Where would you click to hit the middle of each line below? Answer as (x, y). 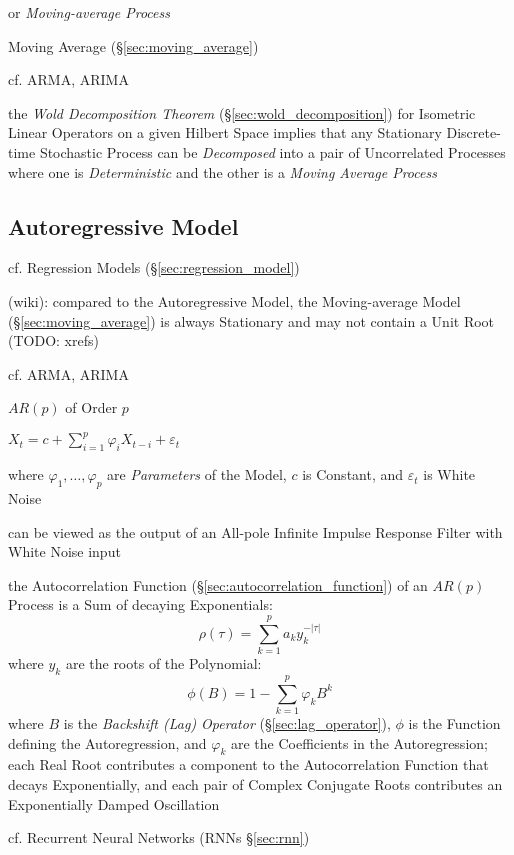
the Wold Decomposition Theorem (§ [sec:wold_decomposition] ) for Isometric (242, 112)
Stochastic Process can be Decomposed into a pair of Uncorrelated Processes (272, 151)
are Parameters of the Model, (197, 474)
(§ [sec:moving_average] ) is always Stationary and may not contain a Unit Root (251, 320)
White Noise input (64, 551)
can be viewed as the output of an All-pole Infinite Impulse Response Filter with (255, 531)
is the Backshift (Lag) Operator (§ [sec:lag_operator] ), (227, 723)
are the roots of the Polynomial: (163, 663)
